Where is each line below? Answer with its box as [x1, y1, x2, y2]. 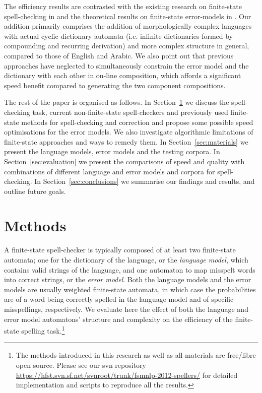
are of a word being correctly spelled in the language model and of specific [4, 294, 234, 304]
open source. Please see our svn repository [16, 360, 146, 370]
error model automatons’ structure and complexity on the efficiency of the [4, 313, 233, 324]
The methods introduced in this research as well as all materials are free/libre [16, 350, 256, 360]
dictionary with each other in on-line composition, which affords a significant [4, 70, 241, 81]
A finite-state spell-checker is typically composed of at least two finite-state [4, 244, 236, 255]
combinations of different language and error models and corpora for [4, 166, 215, 176]
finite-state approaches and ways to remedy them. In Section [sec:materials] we [4, 136, 248, 147]
